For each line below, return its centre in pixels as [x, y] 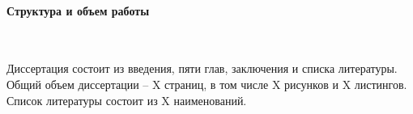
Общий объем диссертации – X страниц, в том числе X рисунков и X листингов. [207, 84]
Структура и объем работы [78, 10]
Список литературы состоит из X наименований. [127, 100]
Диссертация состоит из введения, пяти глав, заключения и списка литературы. [202, 68]
